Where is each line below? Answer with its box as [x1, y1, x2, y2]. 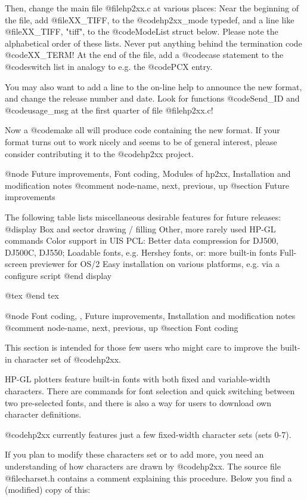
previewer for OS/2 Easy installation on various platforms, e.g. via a [30, 257, 280, 270]
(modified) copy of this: [5, 483, 91, 496]
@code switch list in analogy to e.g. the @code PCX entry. [5, 60, 213, 72]
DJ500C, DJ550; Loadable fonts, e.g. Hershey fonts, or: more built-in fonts [5, 246, 277, 258]
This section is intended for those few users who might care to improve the [5, 341, 278, 354]
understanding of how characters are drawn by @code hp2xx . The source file [5, 460, 281, 472]
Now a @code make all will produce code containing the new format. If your [5, 124, 280, 136]
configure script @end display [5, 269, 112, 281]
